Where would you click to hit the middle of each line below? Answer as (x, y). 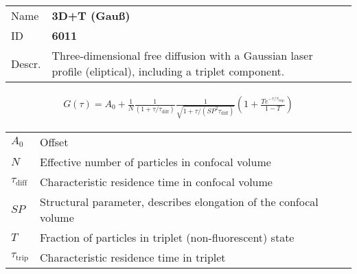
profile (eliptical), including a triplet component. (168, 71)
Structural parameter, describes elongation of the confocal (179, 201)
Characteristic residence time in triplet (133, 257)
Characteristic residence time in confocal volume (156, 181)
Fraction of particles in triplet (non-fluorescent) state (167, 237)
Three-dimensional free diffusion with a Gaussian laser (182, 55)
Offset (54, 141)
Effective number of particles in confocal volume (156, 161)
